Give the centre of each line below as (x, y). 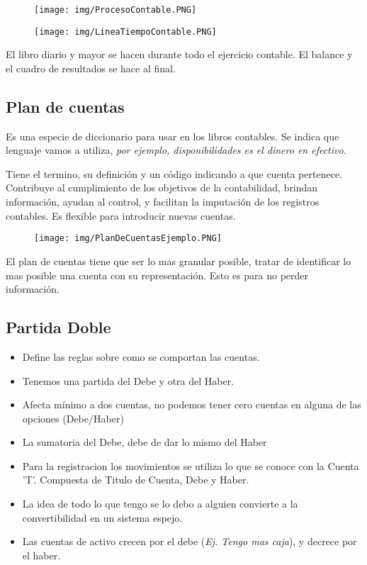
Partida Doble (58, 327)
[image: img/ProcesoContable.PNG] (115, 10)
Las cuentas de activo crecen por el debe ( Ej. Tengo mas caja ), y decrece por (190, 541)
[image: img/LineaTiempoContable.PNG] (125, 32)
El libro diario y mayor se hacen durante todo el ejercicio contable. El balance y (179, 54)
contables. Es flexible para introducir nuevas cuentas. (121, 215)
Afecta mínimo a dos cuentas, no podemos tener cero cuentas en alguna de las (192, 404)
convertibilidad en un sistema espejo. (102, 517)
